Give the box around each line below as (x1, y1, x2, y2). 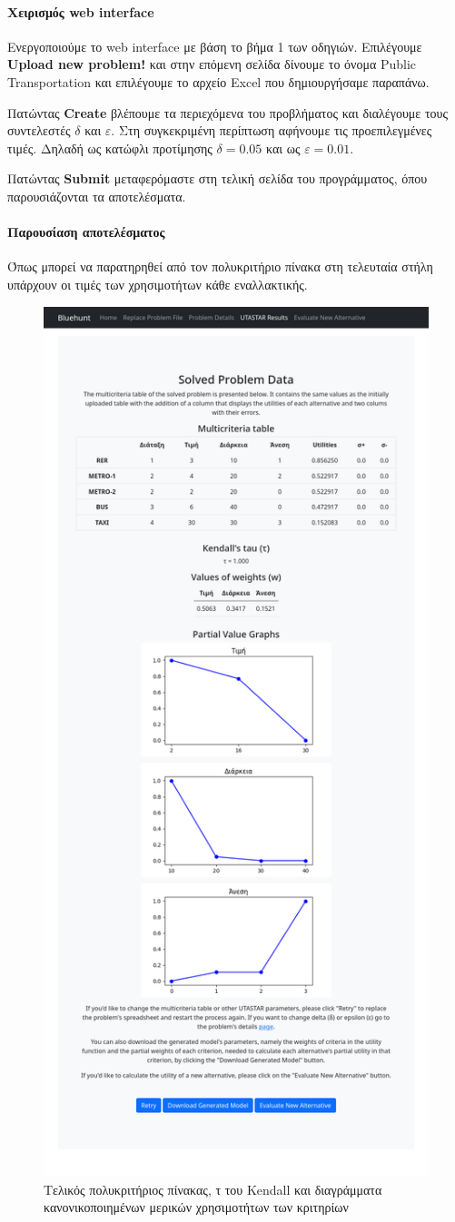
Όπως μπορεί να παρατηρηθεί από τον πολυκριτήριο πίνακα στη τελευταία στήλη (7, 257, 433, 276)
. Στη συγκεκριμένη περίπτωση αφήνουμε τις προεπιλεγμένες (111, 121, 432, 140)
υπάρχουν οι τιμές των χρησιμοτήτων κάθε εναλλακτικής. (7, 274, 308, 293)
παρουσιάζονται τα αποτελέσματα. (7, 186, 186, 205)
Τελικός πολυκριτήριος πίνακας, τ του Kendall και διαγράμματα (44, 1179, 382, 1198)
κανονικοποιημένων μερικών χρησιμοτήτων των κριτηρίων (44, 1197, 349, 1217)
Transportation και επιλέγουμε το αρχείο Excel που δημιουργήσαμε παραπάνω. (7, 72, 430, 91)
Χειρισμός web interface (7, 2, 154, 21)
